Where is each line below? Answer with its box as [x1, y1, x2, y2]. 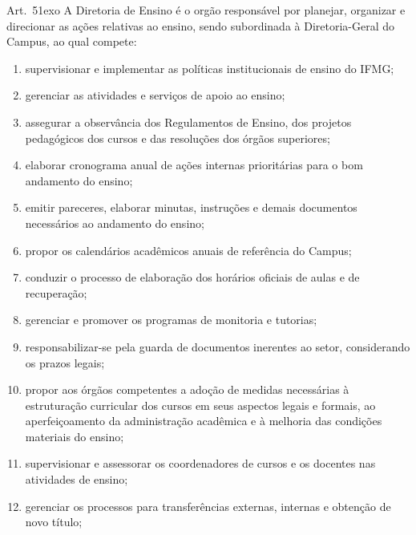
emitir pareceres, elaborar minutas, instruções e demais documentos [25, 199, 357, 216]
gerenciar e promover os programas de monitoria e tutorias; [25, 311, 317, 328]
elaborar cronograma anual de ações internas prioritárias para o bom [25, 156, 363, 173]
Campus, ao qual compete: [6, 33, 137, 50]
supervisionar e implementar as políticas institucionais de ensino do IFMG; [25, 59, 394, 76]
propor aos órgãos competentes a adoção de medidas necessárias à [25, 381, 349, 398]
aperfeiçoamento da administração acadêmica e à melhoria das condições [25, 412, 382, 429]
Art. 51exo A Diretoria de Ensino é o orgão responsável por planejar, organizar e [6, 2, 406, 18]
